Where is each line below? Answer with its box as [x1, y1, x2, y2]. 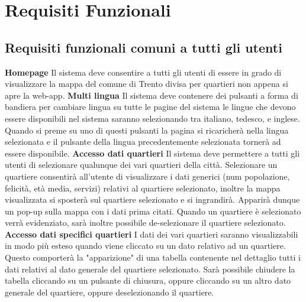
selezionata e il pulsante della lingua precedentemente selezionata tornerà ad [5, 135, 281, 148]
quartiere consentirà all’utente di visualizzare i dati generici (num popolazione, [5, 170, 290, 182]
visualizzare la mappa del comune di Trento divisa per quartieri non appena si [5, 77, 288, 90]
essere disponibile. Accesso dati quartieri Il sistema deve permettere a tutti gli [5, 147, 300, 159]
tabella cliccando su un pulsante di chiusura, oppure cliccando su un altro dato [5, 274, 291, 287]
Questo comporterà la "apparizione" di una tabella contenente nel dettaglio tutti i [5, 251, 301, 264]
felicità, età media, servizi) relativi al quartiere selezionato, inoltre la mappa [5, 181, 281, 194]
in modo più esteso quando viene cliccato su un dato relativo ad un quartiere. [5, 239, 286, 252]
